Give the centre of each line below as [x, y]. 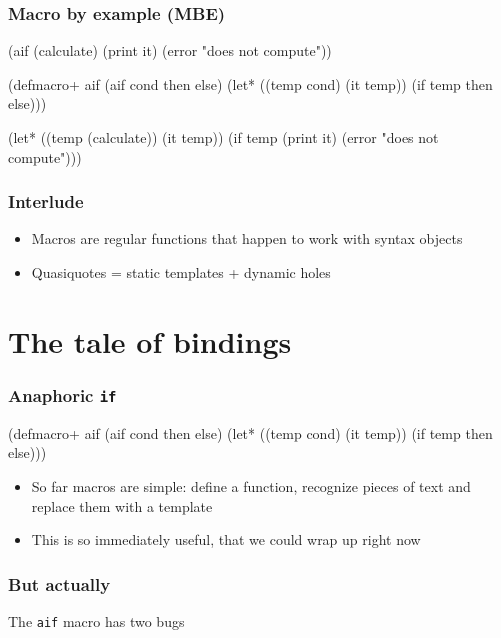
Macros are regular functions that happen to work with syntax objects [247, 238]
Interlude [46, 201]
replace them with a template [122, 505]
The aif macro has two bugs [96, 620]
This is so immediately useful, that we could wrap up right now [226, 539]
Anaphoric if [62, 394]
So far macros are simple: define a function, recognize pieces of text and [251, 485]
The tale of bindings [150, 340]
